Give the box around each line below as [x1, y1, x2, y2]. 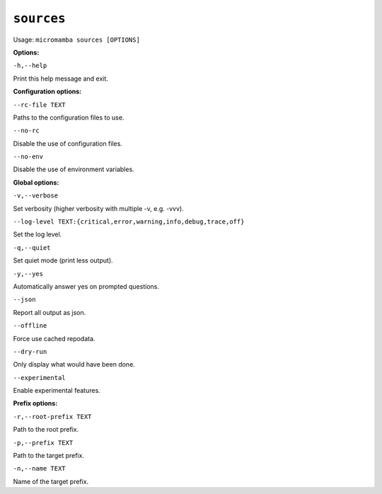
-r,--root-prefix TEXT [13, 413, 92, 420]
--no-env [13, 153, 44, 161]
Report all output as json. [13, 308, 86, 316]
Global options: [13, 178, 59, 187]
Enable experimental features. [13, 386, 100, 395]
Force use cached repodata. [13, 334, 95, 343]
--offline [13, 322, 47, 330]
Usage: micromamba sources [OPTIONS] [13, 35, 141, 44]
